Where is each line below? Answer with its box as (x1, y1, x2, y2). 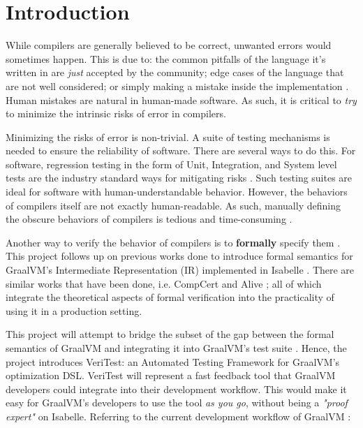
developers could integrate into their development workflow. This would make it (6, 381, 347, 396)
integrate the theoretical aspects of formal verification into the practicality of (6, 290, 334, 304)
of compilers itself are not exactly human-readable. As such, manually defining (6, 198, 341, 212)
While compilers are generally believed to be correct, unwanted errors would (6, 38, 332, 52)
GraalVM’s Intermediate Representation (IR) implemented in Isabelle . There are (6, 263, 355, 277)
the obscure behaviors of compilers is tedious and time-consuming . (6, 212, 292, 226)
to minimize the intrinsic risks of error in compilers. (6, 106, 226, 121)
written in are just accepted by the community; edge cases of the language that (6, 65, 344, 80)
